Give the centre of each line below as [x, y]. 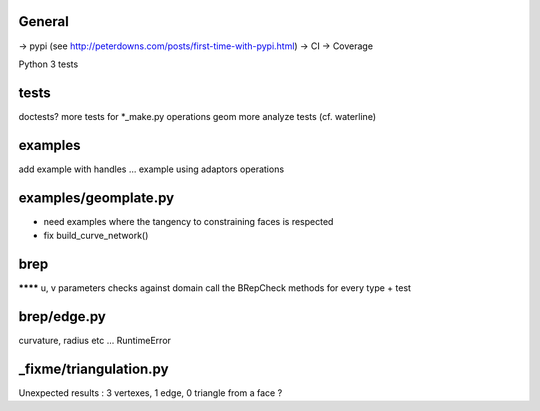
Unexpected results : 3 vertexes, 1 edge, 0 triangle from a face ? [150, 392]
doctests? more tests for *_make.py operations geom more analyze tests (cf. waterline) [197, 116]
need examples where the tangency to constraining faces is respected [188, 221]
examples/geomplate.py [96, 197]
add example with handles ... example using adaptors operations [151, 169]
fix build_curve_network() [96, 236]
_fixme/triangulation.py [93, 368]
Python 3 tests [48, 64]
